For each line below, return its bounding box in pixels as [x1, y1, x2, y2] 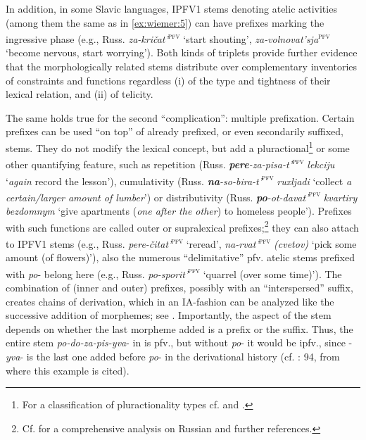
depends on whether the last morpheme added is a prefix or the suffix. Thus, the [6, 321, 353, 336]
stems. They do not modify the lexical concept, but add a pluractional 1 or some [6, 139, 350, 155]
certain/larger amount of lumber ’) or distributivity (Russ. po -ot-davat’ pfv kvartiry [6, 187, 358, 204]
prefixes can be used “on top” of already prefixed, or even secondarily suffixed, [6, 124, 344, 139]
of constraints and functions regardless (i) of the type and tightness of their [6, 73, 331, 87]
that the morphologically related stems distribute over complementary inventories [6, 59, 358, 74]
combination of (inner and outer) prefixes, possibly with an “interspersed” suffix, [6, 279, 353, 294]
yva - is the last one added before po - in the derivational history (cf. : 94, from [6, 348, 340, 363]
